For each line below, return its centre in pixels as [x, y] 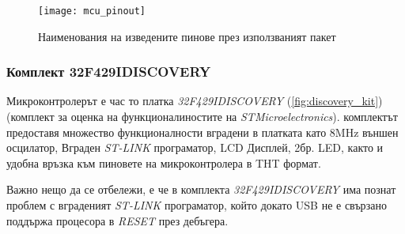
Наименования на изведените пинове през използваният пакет [187, 36]
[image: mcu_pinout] [92, 11]
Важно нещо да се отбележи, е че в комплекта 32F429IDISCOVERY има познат [201, 189]
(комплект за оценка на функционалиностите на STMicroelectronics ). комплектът [202, 117]
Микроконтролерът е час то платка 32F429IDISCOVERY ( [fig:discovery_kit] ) [195, 101]
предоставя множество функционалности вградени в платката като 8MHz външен [202, 132]
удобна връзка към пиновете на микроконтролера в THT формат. [164, 162]
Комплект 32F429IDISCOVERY [109, 72]
